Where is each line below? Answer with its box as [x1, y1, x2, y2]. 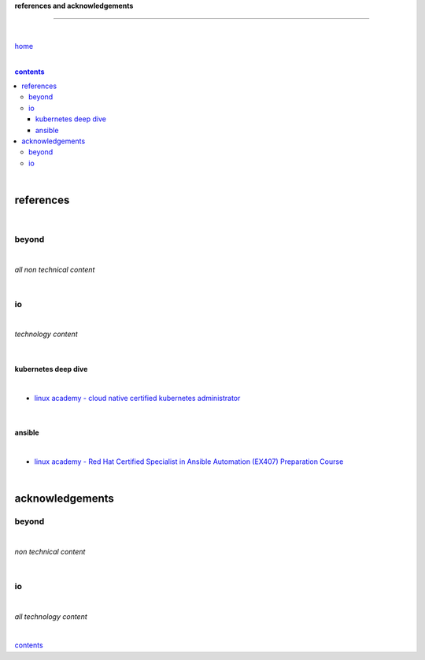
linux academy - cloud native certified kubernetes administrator [34, 393, 241, 402]
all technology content [14, 611, 88, 621]
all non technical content [14, 265, 95, 274]
